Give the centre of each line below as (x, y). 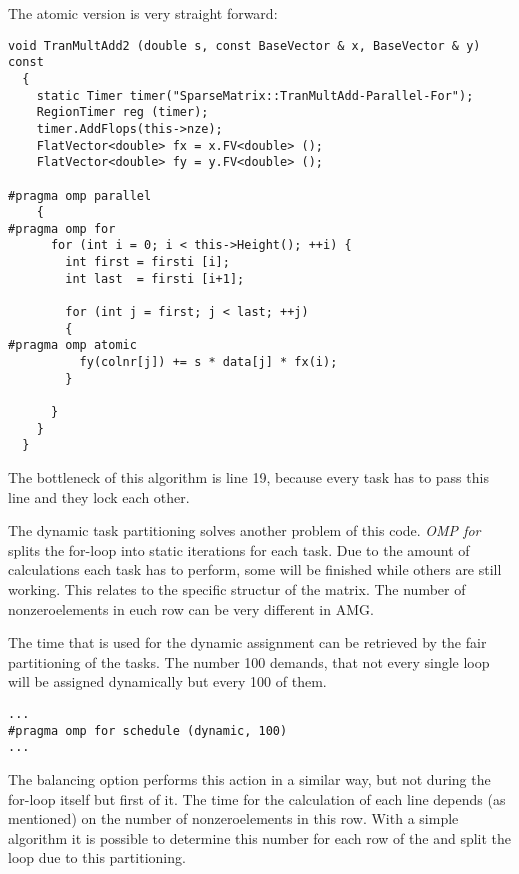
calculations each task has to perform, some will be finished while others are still (255, 569)
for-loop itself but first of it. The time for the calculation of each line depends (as (257, 798)
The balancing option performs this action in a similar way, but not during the (249, 778)
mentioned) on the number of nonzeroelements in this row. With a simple (233, 818)
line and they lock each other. (99, 496)
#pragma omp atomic (72, 345)
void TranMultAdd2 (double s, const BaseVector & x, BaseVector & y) (244, 45)
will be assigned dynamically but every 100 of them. (167, 681)
